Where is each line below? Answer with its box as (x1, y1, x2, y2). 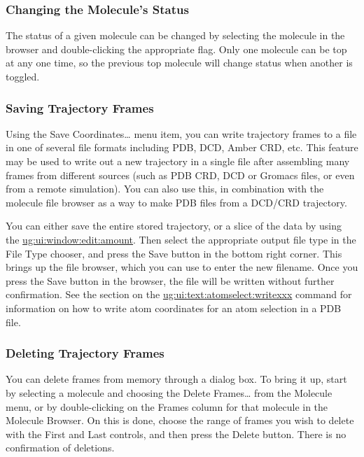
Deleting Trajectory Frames (6, 344, 164, 362)
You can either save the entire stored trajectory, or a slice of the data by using (6, 218, 342, 233)
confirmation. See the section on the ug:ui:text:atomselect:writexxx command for (6, 287, 352, 302)
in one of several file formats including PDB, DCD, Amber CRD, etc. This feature (6, 140, 358, 155)
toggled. (6, 69, 40, 83)
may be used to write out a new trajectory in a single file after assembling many (6, 154, 350, 168)
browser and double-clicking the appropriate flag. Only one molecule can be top (6, 41, 347, 56)
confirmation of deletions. (6, 440, 115, 455)
